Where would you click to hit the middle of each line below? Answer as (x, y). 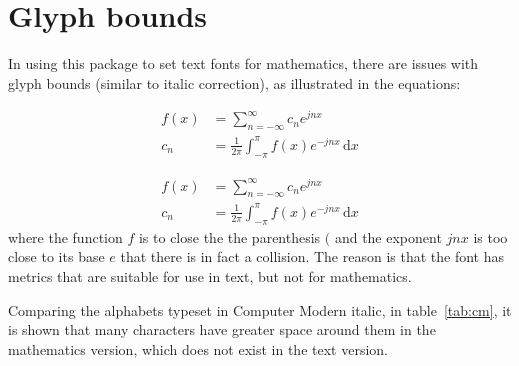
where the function (65, 236)
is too (490, 236)
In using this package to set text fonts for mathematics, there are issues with (243, 63)
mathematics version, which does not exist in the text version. (198, 348)
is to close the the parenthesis (229, 236)
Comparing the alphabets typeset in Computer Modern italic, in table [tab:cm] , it (260, 309)
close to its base (56, 256)
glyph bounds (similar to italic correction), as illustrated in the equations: (234, 82)
